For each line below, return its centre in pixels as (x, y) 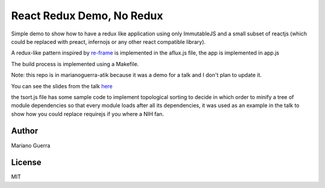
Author (25, 131)
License (26, 162)
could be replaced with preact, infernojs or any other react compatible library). (108, 41)
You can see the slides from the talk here (62, 86)
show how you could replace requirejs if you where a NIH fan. (88, 114)
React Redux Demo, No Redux (87, 16)
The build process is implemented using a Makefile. (75, 64)
